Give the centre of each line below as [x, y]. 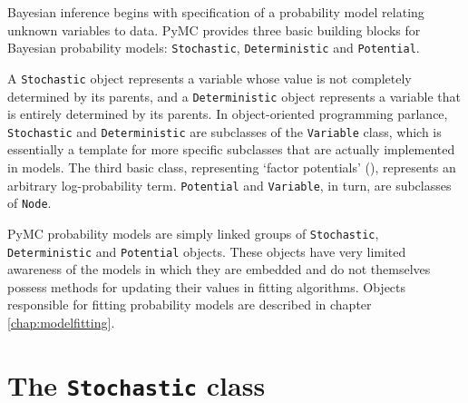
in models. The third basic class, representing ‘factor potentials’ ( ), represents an [232, 167]
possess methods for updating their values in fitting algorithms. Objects [207, 286]
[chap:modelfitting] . [61, 322]
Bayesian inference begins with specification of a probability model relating [216, 12]
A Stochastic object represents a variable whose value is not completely [210, 78]
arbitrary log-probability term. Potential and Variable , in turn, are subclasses [229, 185]
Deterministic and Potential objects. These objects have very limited [207, 251]
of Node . [29, 203]
